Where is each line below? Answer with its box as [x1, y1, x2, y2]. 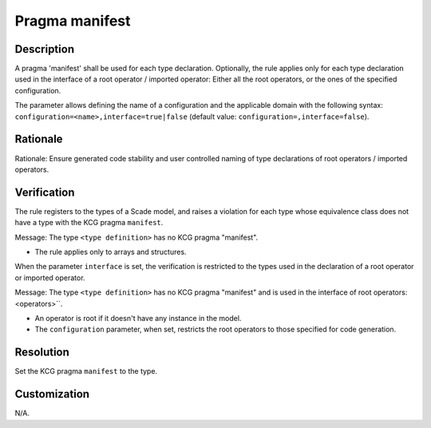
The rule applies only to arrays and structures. [34, 248, 187, 256]
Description [14, 42, 75, 56]
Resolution [14, 346, 69, 359]
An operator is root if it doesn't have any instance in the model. [34, 313, 242, 323]
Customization [14, 387, 90, 401]
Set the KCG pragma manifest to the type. [14, 367, 158, 376]
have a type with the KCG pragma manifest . [14, 218, 164, 228]
